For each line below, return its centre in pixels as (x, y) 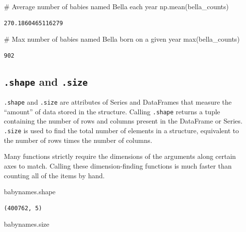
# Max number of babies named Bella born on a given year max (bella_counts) (122, 39)
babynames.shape (30, 192)
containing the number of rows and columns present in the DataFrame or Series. (123, 121)
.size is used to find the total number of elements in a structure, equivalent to (122, 131)
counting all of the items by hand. (54, 175)
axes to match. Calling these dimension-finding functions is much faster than (118, 165)
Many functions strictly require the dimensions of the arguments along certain (120, 156)
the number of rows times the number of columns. (78, 140)
